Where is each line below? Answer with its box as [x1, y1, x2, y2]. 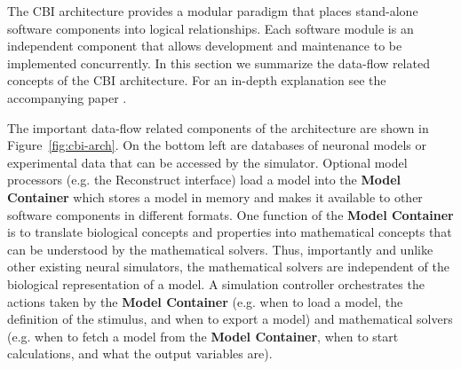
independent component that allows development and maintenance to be [7, 36, 402, 55]
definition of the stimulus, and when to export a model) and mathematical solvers [7, 310, 453, 328]
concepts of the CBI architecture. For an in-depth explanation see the [7, 71, 386, 90]
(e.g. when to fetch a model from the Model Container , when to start [7, 326, 399, 345]
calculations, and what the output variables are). [7, 344, 273, 363]
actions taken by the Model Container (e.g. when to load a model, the [7, 292, 403, 310]
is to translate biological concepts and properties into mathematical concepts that [7, 223, 452, 241]
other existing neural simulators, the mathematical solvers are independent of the [7, 257, 449, 276]
